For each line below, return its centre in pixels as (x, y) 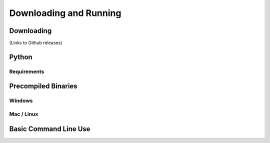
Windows (21, 101)
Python (21, 57)
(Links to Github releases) (36, 43)
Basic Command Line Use (50, 129)
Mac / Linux (24, 114)
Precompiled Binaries (43, 86)
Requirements (27, 71)
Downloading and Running (65, 13)
